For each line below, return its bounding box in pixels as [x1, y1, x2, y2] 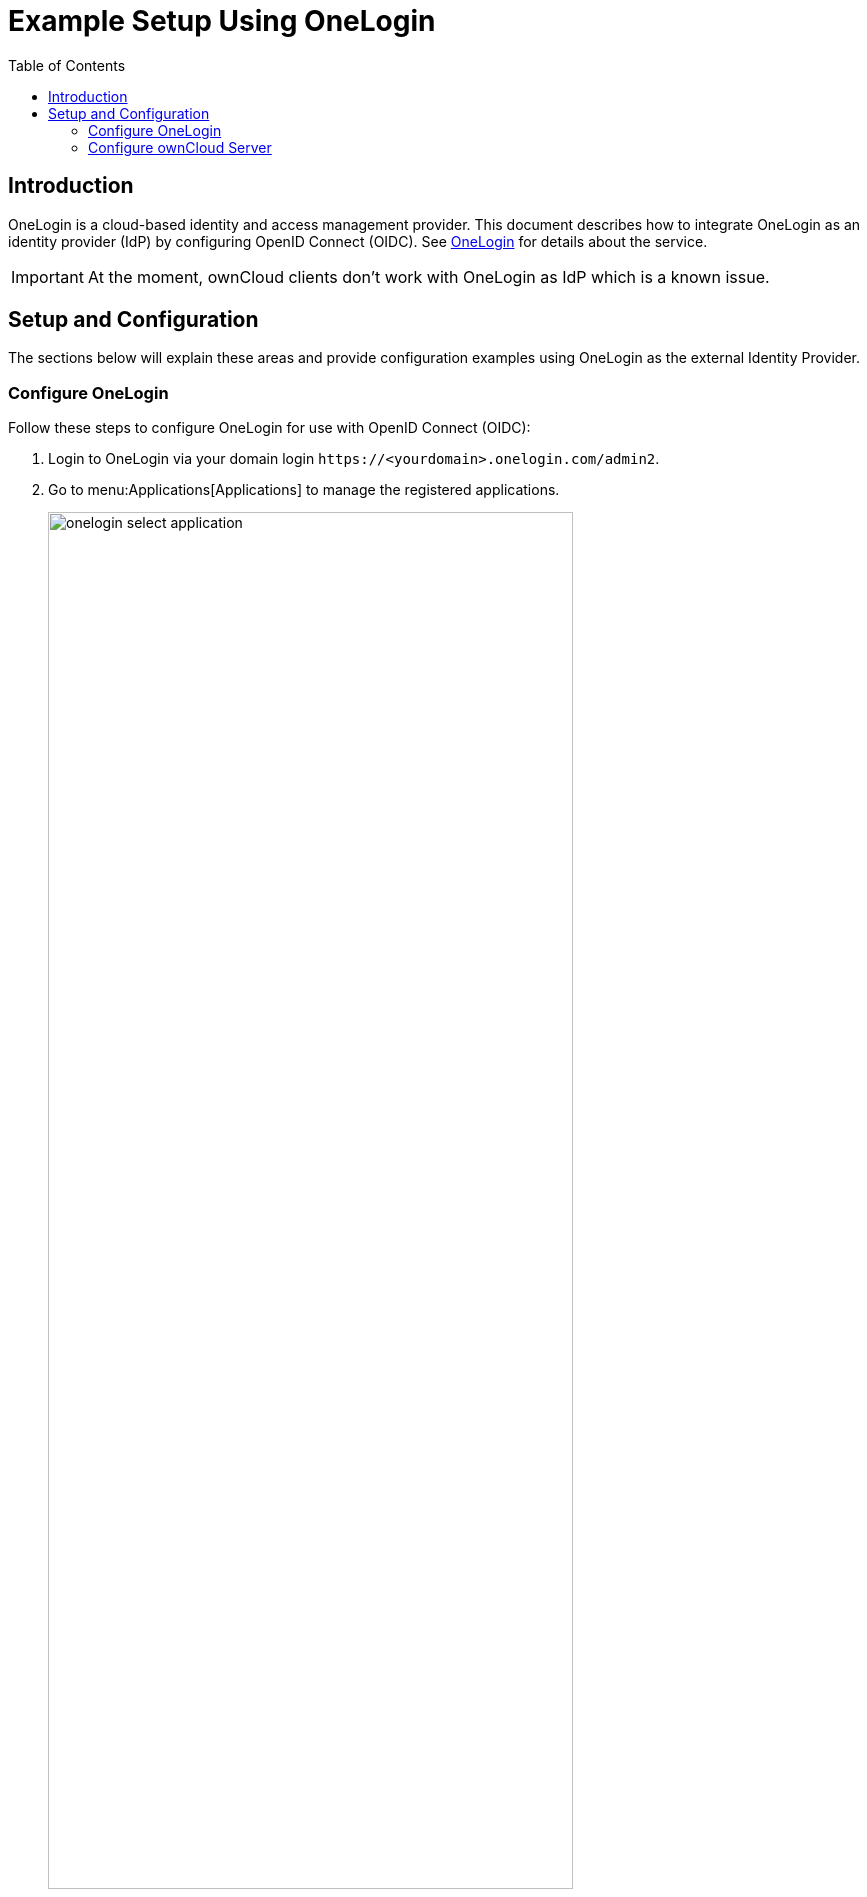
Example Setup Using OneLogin [8, 4, 436, 38]
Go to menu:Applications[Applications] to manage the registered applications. [48, 481, 560, 499]
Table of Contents [8, 56, 126, 74]
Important [11, 266, 84, 287]
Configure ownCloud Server [88, 138, 272, 156]
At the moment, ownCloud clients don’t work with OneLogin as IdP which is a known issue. [87, 266, 770, 287]
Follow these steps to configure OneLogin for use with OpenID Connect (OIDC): [8, 419, 531, 437]
